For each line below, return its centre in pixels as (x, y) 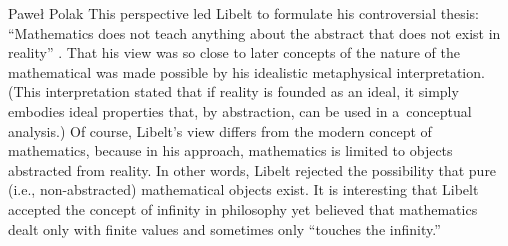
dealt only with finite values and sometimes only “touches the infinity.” (224, 228)
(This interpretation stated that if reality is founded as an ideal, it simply (233, 91)
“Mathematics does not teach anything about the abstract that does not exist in (254, 32)
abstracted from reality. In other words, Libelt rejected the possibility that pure (252, 169)
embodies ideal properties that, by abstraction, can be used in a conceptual (240, 110)
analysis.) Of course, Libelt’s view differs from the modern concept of (220, 130)
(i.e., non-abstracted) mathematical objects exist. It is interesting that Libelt (243, 189)
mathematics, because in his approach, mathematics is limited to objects (230, 150)
